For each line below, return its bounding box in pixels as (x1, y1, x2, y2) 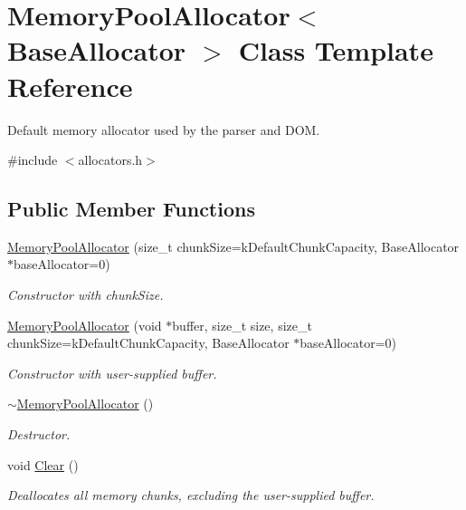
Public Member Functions (7, 195, 255, 223)
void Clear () (7, 455, 79, 474)
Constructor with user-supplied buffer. (7, 363, 217, 382)
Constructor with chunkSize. (7, 285, 164, 304)
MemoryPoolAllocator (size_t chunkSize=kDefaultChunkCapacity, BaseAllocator (7, 236, 460, 255)
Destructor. (7, 425, 71, 444)
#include (7, 150, 58, 169)
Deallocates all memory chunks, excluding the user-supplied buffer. (7, 486, 375, 505)
